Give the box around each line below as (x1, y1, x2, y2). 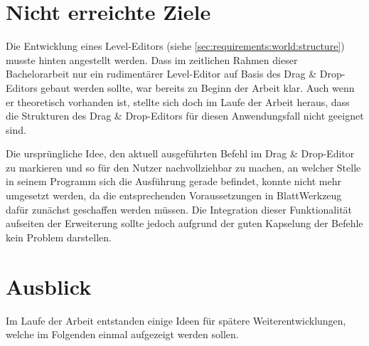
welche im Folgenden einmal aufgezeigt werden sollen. (6, 327, 239, 342)
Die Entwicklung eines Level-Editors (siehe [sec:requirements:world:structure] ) (6, 38, 345, 53)
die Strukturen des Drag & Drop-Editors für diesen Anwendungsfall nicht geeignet (6, 108, 364, 123)
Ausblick (6, 271, 92, 300)
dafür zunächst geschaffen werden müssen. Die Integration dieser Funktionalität (6, 201, 353, 216)
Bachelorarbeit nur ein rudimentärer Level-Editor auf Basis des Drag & (6, 66, 317, 81)
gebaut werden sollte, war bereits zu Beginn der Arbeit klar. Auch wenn (41, 80, 355, 95)
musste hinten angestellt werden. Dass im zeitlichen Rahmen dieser (6, 52, 298, 67)
